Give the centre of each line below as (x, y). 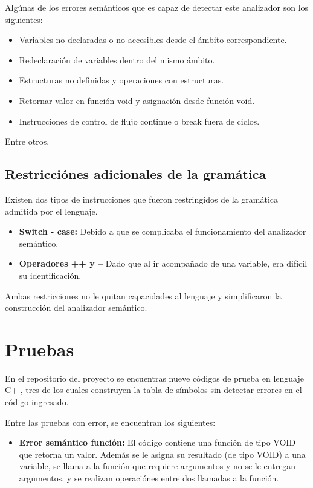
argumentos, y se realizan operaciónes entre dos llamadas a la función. (149, 477)
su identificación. (50, 275)
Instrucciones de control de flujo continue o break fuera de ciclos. (139, 121)
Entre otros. (27, 141)
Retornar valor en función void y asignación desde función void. (137, 100)
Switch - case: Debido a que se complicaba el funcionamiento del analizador (163, 231)
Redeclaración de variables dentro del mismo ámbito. (117, 60)
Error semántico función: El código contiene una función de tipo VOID (157, 442)
